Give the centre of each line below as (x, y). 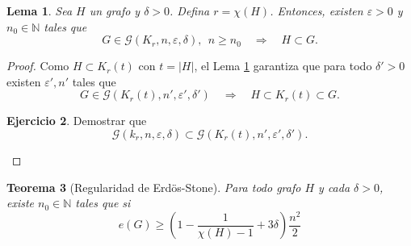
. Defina (190, 10)
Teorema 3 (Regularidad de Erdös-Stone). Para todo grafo (154, 187)
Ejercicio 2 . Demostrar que (77, 121)
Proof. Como (38, 66)
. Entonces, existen (317, 10)
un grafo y (115, 10)
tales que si (103, 203)
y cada (334, 187)
